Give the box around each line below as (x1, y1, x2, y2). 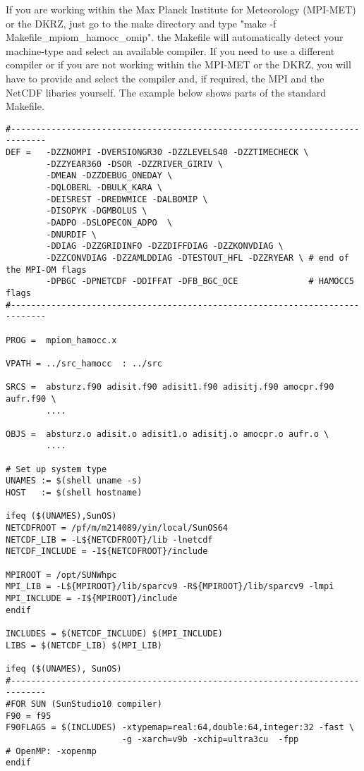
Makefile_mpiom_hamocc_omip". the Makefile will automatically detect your (6, 30, 344, 44)
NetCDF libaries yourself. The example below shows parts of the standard (6, 85, 327, 99)
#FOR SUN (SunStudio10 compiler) (6, 698, 162, 709)
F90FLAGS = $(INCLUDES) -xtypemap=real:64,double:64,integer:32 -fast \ (6, 722, 354, 733)
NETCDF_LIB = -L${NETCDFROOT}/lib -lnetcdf (6, 534, 213, 545)
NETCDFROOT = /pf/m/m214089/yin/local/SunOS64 (6, 523, 228, 533)
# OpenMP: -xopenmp (6, 746, 97, 756)
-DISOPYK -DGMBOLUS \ (46, 206, 147, 216)
